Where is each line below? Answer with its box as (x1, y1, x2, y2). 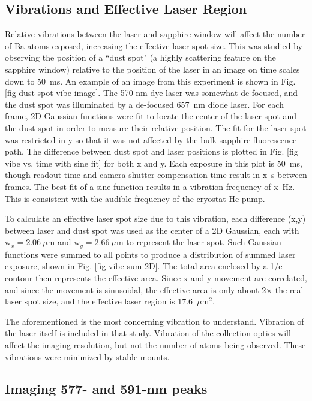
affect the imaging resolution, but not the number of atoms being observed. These (5, 338, 306, 351)
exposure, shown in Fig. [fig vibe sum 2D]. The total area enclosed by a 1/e (5, 260, 283, 272)
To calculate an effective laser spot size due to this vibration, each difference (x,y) (5, 212, 306, 225)
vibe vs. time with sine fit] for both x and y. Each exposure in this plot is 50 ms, (5, 156, 302, 169)
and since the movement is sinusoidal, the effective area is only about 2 (5, 283, 266, 296)
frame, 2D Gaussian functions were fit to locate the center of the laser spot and (5, 110, 297, 122)
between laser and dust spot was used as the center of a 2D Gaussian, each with (5, 224, 299, 236)
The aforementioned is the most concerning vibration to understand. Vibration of (5, 315, 304, 327)
